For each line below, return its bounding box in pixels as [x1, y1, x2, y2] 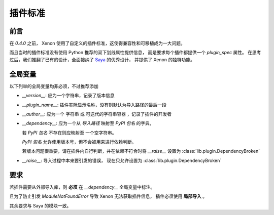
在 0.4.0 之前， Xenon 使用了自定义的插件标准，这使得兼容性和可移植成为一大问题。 [9, 40, 185, 47]
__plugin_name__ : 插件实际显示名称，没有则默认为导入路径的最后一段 [22, 102, 167, 108]
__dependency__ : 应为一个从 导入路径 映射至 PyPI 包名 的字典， [22, 120, 154, 126]
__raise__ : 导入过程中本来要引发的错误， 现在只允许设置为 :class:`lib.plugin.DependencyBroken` [22, 157, 222, 163]
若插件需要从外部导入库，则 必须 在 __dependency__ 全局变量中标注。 [9, 184, 155, 190]
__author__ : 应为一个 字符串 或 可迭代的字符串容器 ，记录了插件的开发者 [22, 111, 172, 117]
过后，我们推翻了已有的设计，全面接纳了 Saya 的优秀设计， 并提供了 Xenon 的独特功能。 [9, 56, 195, 63]
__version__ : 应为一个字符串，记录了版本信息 [22, 93, 115, 99]
